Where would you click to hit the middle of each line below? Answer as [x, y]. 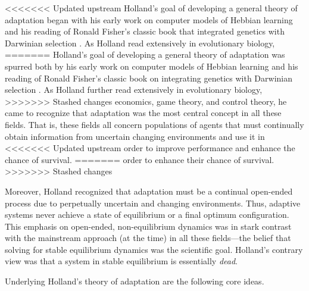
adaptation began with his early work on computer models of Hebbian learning [149, 19]
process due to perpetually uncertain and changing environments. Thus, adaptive [153, 203]
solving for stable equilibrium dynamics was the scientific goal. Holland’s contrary [154, 249]
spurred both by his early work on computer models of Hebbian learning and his [152, 66]
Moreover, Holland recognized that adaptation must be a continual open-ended [149, 191]
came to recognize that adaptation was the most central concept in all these [143, 113]
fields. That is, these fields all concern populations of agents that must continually [154, 124]
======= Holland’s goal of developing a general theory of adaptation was [145, 54]
